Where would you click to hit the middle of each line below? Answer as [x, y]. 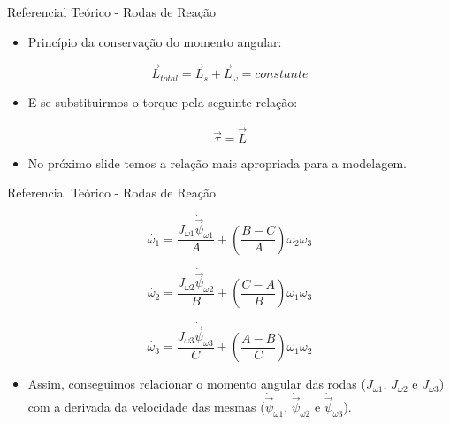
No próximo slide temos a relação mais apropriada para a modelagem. [217, 162]
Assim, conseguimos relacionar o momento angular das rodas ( [197, 384]
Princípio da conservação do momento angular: [155, 41]
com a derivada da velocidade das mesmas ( [146, 407]
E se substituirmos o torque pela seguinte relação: [163, 101]
